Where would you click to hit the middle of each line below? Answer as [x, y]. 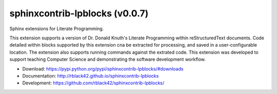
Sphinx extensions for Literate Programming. [57, 29]
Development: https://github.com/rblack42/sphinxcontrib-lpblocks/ [93, 83]
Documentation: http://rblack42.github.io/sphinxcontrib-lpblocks [91, 76]
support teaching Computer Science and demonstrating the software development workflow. [108, 59]
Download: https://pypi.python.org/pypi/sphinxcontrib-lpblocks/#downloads [103, 68]
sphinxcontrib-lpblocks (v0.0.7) [79, 13]
